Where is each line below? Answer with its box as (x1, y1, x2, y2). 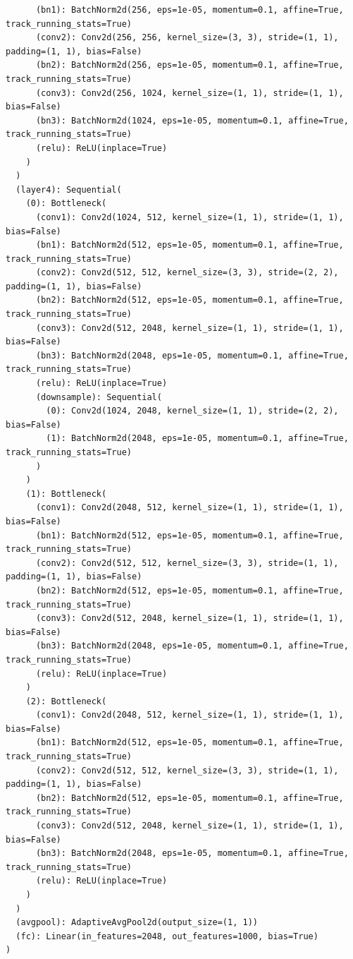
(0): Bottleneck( (25, 198, 107, 209)
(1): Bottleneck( (25, 488, 107, 499)
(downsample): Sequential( (35, 392, 162, 402)
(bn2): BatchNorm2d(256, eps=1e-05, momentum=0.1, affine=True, (35, 60, 344, 71)
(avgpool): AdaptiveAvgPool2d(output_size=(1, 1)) (16, 917, 258, 928)
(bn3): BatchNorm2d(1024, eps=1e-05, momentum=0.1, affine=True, (35, 115, 349, 126)
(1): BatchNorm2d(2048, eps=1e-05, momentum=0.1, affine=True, (46, 433, 349, 444)
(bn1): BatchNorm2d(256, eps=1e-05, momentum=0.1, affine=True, (35, 5, 344, 15)
